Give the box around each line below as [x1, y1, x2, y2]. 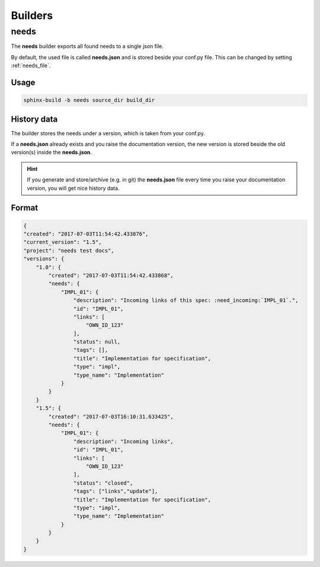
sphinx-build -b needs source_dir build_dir [23, 97, 155, 104]
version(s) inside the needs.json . [11, 149, 92, 156]
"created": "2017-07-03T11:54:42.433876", [23, 231, 149, 237]
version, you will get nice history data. [27, 184, 120, 192]
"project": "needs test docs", [23, 247, 115, 254]
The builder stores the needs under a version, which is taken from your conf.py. [11, 129, 206, 136]
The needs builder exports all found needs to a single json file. [11, 43, 164, 50]
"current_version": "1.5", [23, 239, 102, 246]
